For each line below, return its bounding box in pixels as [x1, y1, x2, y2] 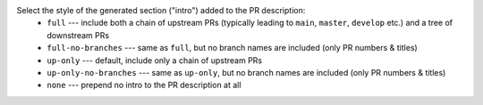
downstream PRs [47, 29, 110, 40]
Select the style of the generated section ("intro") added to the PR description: [16, 5, 306, 15]
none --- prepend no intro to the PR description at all [47, 80, 241, 91]
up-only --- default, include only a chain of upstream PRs [47, 54, 263, 66]
